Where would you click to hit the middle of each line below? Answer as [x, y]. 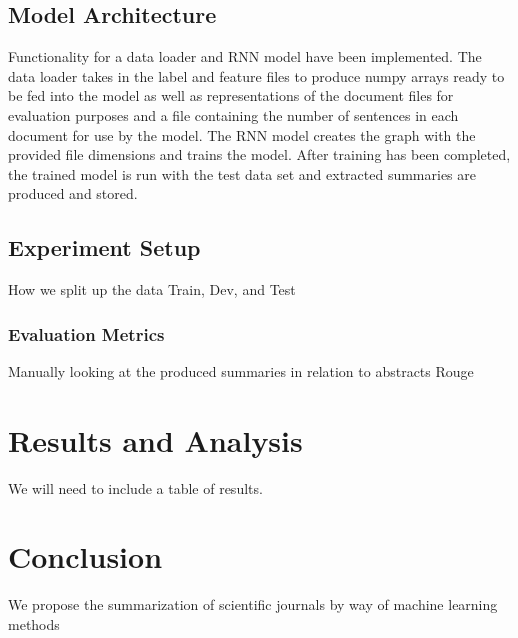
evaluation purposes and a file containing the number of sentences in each [233, 114]
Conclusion [85, 556]
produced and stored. [73, 193]
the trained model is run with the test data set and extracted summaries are [242, 173]
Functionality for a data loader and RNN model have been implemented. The [245, 56]
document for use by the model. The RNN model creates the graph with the [242, 134]
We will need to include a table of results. [135, 487]
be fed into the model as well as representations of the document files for [231, 95]
